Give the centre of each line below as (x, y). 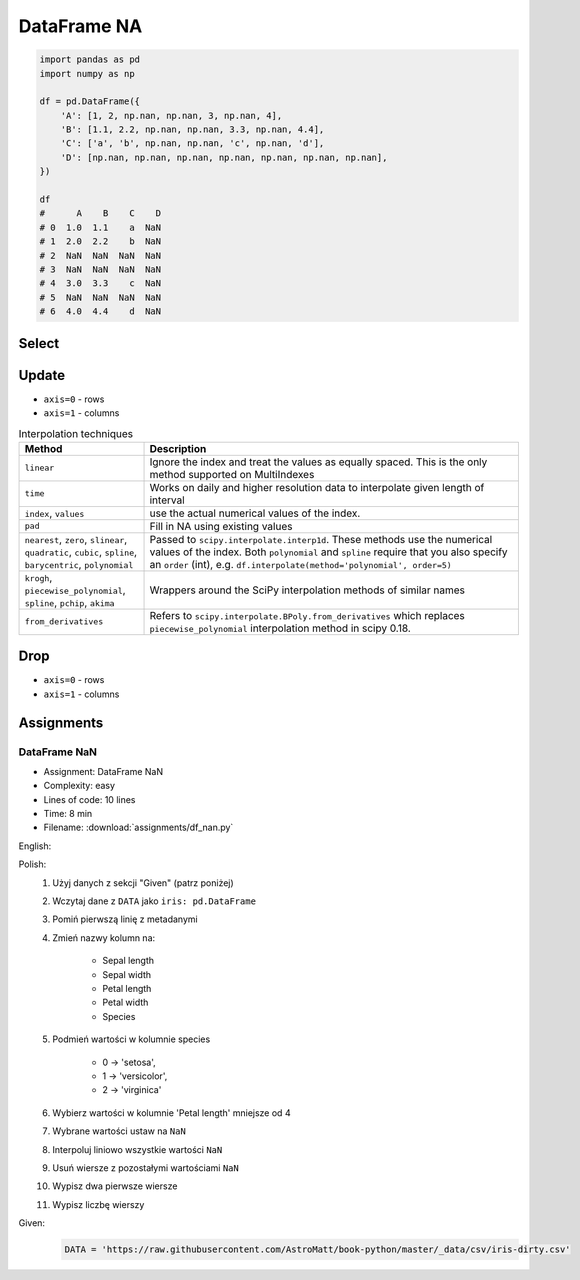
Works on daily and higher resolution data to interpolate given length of (317, 487)
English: (35, 846)
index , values (54, 513)
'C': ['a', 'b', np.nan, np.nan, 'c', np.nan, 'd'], (192, 143)
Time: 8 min (68, 814)
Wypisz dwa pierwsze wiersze (115, 1186)
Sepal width (127, 974)
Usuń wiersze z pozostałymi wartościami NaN (145, 1167)
